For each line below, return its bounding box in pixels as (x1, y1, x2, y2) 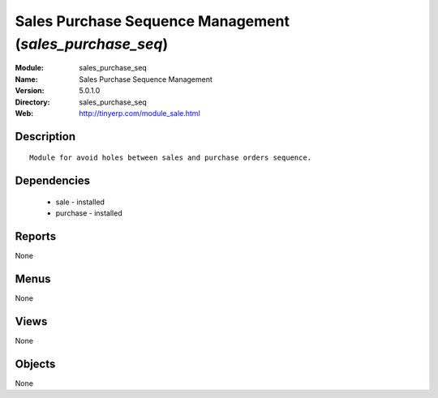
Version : (15, 86, 45, 96)
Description (15, 130, 76, 143)
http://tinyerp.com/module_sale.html (79, 108, 200, 118)
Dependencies (15, 174, 91, 188)
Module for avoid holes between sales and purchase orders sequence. (29, 153, 312, 162)
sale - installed (55, 197, 105, 207)
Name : (15, 74, 38, 84)
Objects (15, 357, 56, 370)
